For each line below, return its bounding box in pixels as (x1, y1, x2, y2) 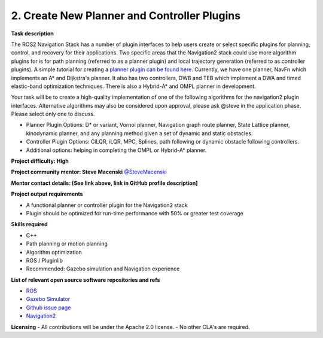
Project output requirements (11, 190, 83, 197)
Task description (11, 30, 54, 37)
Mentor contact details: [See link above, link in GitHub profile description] (11, 179, 198, 187)
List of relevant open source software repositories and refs (11, 276, 160, 284)
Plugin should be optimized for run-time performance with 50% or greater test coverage (26, 209, 243, 217)
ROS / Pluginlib (26, 257, 63, 264)
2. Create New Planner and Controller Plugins (11, 9, 241, 22)
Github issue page (26, 304, 71, 311)
